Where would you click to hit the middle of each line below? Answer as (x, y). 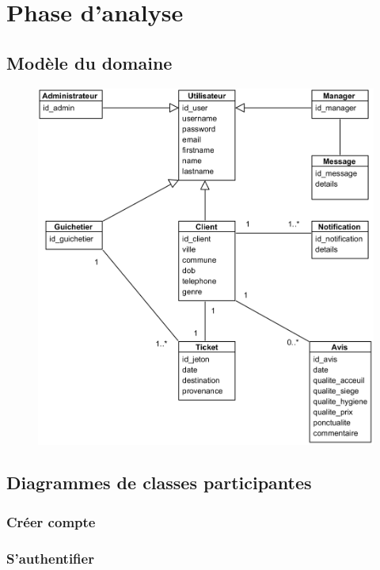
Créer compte (51, 521)
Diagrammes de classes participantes (159, 483)
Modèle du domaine (89, 62)
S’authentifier (50, 558)
